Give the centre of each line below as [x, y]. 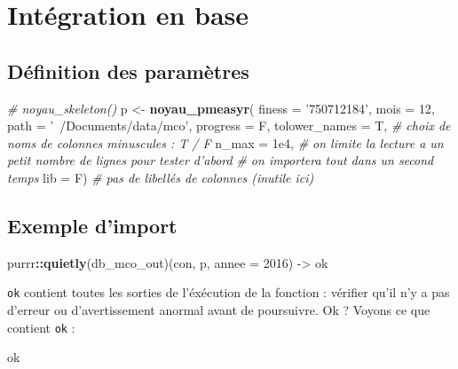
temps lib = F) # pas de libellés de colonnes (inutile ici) [161, 177]
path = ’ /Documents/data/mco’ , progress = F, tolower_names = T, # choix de [229, 126]
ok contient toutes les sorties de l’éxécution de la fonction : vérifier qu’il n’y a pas [229, 292]
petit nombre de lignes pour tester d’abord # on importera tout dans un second [221, 160]
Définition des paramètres [128, 71]
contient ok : [41, 327]
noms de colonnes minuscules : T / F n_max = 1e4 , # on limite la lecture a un [225, 142]
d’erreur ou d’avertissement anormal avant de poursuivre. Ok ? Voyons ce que [219, 310]
